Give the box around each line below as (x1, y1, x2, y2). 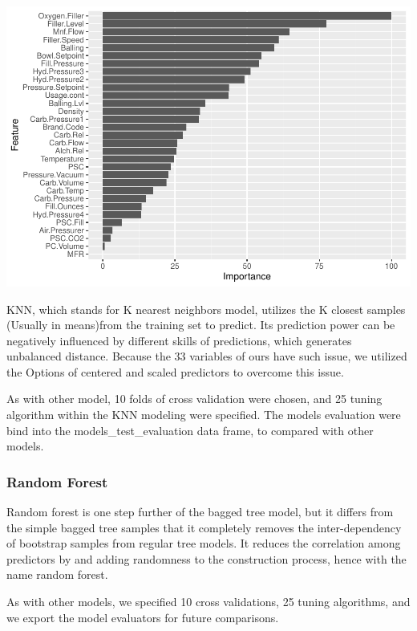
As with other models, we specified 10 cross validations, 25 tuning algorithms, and (6, 593, 411, 610)
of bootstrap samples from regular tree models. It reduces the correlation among (6, 535, 401, 552)
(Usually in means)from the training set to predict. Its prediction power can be (6, 316, 395, 333)
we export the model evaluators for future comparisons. (6, 609, 279, 625)
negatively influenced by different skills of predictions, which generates (6, 332, 352, 348)
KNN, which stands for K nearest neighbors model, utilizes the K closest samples (6, 300, 406, 317)
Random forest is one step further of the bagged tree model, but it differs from (6, 503, 394, 520)
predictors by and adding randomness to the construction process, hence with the (6, 550, 407, 567)
